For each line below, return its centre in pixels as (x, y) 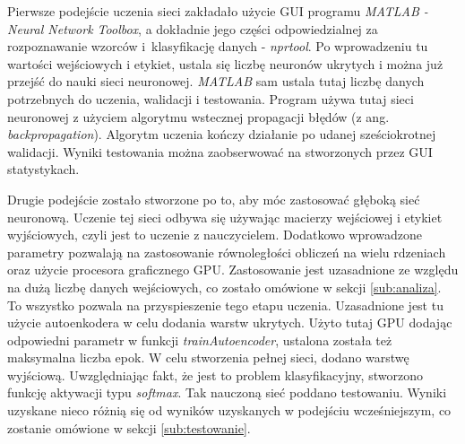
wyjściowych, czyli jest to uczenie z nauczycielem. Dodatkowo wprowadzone (215, 235)
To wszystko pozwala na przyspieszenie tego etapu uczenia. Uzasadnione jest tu (225, 305)
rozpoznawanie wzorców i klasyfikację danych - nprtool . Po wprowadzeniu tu (218, 46)
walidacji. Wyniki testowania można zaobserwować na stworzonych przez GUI (220, 151)
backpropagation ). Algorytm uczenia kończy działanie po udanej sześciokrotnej (222, 134)
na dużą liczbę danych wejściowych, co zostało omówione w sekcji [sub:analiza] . (224, 287)
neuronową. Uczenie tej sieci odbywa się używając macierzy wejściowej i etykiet (225, 217)
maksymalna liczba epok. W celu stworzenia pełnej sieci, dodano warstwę (208, 357)
